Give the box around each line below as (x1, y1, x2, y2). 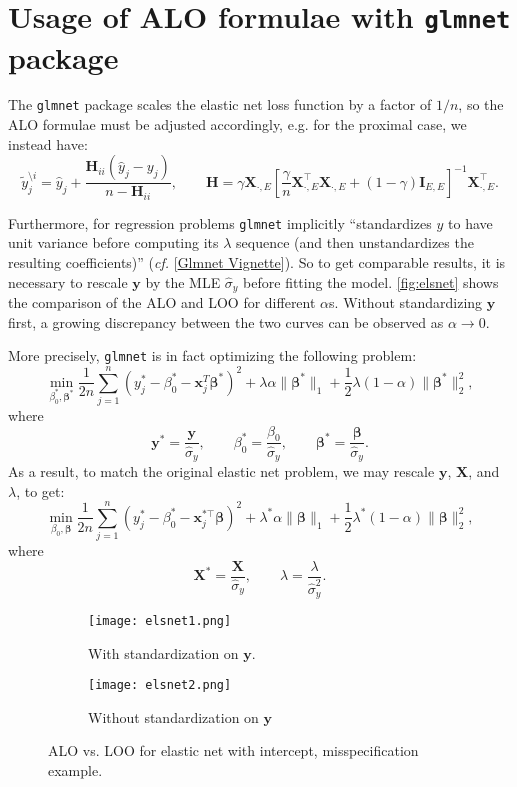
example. (48, 760, 103, 781)
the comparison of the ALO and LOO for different (8, 292, 316, 313)
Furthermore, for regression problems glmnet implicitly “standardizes (8, 212, 432, 233)
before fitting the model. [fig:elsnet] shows (243, 271, 499, 292)
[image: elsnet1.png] (88, 613, 232, 628)
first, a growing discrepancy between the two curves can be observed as (8, 311, 444, 332)
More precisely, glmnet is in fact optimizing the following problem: (8, 345, 417, 366)
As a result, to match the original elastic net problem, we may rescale (8, 460, 435, 481)
